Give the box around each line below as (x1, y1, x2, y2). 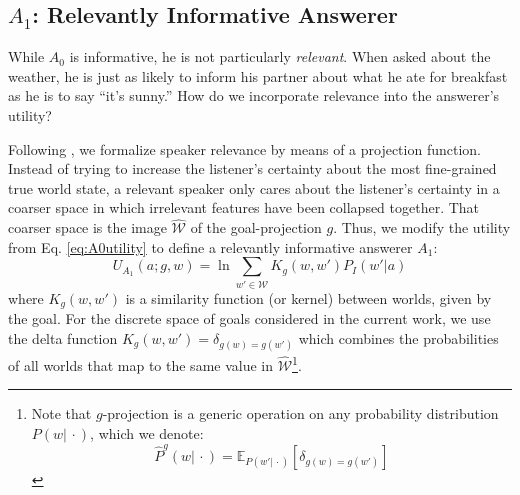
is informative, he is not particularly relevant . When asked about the (69, 46, 491, 67)
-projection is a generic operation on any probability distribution (102, 403, 499, 424)
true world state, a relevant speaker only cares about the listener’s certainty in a (8, 177, 500, 198)
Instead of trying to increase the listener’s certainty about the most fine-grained (8, 158, 497, 179)
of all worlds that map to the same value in (8, 354, 274, 375)
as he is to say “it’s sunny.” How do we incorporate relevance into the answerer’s (8, 85, 500, 106)
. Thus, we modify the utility (333, 217, 511, 238)
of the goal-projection (190, 217, 322, 238)
